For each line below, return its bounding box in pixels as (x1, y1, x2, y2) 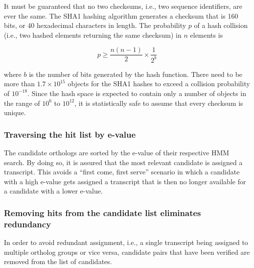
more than (4, 78, 35, 89)
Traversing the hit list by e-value (4, 128, 136, 140)
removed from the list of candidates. (4, 256, 112, 267)
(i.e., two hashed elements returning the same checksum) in (4, 29, 182, 40)
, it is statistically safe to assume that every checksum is (74, 97, 243, 108)
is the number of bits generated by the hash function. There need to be (29, 69, 243, 79)
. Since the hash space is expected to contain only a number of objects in (27, 88, 246, 98)
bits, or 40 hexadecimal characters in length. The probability (4, 20, 186, 30)
